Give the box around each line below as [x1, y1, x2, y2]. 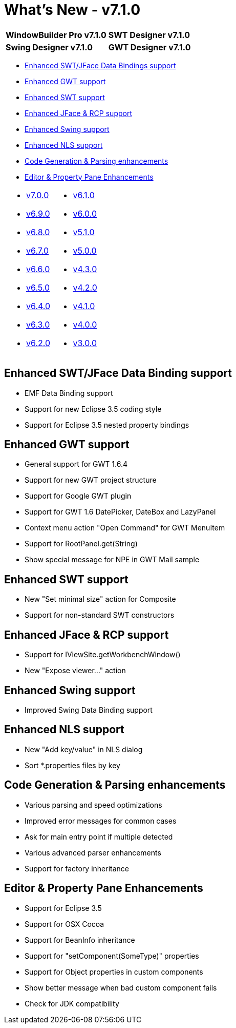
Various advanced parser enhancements [25, 848, 161, 857]
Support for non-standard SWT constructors [25, 611, 175, 620]
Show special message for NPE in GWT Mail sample [25, 555, 200, 564]
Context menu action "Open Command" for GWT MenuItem [25, 523, 225, 532]
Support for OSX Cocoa [25, 919, 104, 928]
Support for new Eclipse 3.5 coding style [25, 404, 162, 413]
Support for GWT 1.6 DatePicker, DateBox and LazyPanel [25, 507, 216, 517]
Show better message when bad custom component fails [25, 983, 217, 992]
